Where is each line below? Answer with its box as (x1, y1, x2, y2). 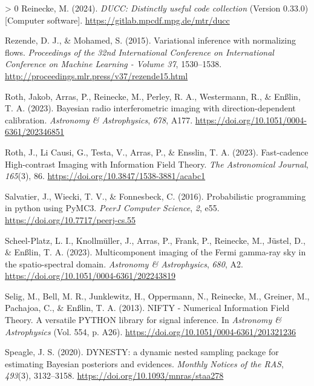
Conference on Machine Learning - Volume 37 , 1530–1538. (5, 57, 222, 70)
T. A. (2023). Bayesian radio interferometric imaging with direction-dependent (5, 102, 296, 114)
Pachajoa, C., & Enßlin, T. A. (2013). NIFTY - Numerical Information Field (5, 301, 290, 314)
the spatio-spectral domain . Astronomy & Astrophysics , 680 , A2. (5, 257, 243, 270)
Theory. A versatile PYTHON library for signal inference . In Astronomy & (5, 313, 281, 326)
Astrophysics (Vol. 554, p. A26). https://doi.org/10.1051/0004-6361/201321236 (5, 325, 296, 338)
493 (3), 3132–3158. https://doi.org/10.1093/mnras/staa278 (5, 369, 224, 382)
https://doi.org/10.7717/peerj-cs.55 (5, 213, 136, 226)
